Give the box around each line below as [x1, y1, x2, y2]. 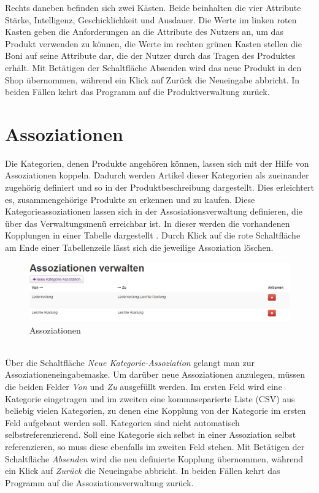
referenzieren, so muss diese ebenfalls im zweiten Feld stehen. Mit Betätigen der [5, 440, 305, 453]
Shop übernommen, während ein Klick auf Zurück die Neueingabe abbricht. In [5, 73, 300, 86]
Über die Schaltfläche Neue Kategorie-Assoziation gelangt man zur [5, 356, 255, 369]
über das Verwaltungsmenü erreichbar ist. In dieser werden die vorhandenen [5, 216, 290, 229]
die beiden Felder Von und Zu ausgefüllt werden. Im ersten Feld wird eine [5, 380, 282, 393]
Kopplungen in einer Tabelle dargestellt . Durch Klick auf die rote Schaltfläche [5, 229, 301, 242]
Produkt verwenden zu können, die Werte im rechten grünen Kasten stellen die [5, 37, 302, 50]
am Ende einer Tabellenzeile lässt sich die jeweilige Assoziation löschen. [5, 241, 274, 254]
